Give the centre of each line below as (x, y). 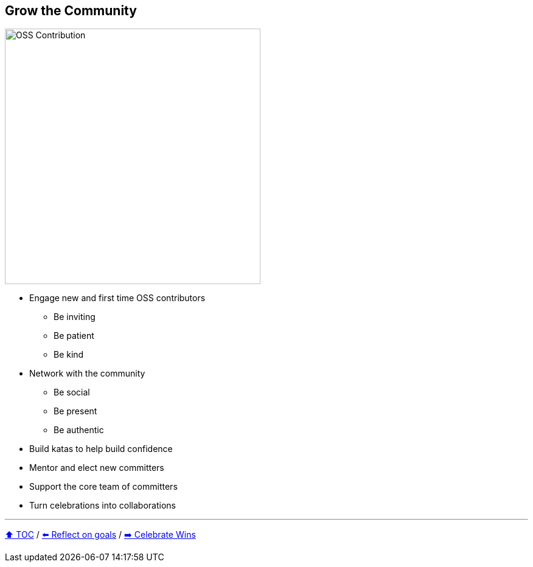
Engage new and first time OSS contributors (117, 298)
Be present (75, 411)
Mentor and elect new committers (97, 468)
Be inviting (75, 317)
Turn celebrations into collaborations (103, 506)
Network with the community (87, 374)
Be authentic (79, 430)
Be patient (74, 336)
